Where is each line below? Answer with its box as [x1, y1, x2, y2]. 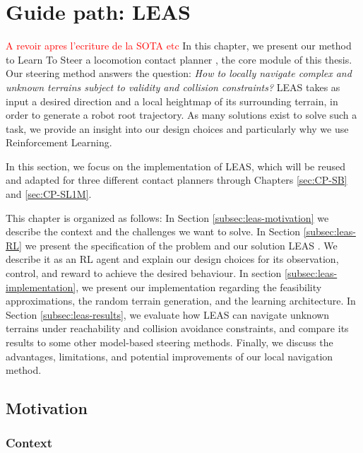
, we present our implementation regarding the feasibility [76, 279, 322, 294]
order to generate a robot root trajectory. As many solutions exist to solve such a [6, 107, 357, 122]
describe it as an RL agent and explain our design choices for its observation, [6, 252, 339, 266]
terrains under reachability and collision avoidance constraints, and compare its [6, 321, 349, 336]
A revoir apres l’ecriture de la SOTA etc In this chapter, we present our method [6, 38, 352, 53]
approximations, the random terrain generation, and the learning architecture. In [6, 293, 356, 308]
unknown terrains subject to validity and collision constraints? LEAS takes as [6, 79, 340, 94]
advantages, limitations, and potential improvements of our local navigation [6, 348, 333, 363]
